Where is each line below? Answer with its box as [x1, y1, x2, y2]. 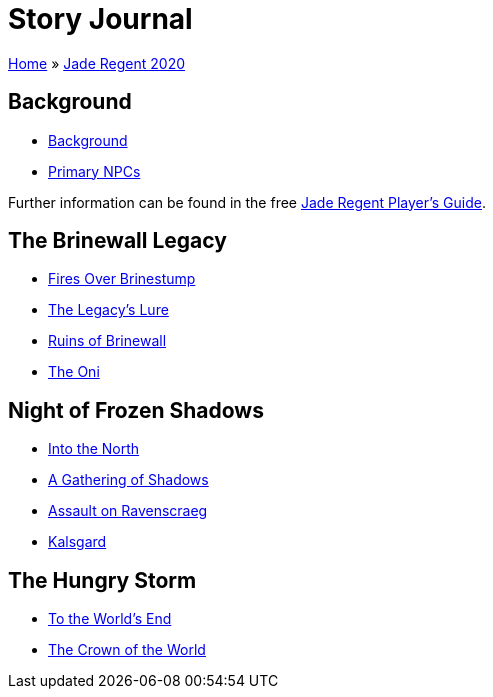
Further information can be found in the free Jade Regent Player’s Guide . [8, 193, 487, 211]
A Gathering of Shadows [48, 471, 209, 489]
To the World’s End [48, 610, 172, 628]
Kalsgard [48, 533, 107, 551]
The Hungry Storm [8, 567, 197, 593]
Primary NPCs [48, 162, 141, 180]
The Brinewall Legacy [8, 228, 227, 254]
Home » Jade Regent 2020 [8, 54, 186, 72]
